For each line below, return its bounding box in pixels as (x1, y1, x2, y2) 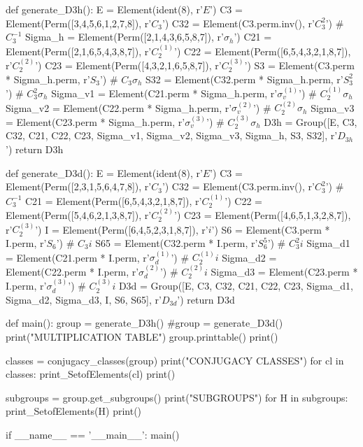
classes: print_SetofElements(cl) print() (6, 367, 176, 381)
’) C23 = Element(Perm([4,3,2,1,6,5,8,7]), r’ (35, 58, 222, 72)
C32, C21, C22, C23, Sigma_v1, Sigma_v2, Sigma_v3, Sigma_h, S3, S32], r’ (6, 128, 338, 143)
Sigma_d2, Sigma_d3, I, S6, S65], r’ (6, 292, 162, 306)
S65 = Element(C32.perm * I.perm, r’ (95, 236, 258, 250)
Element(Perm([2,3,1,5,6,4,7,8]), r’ (6, 179, 152, 194)
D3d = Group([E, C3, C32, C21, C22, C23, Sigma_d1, (118, 278, 353, 293)
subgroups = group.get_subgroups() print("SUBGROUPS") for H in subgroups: (6, 390, 348, 404)
